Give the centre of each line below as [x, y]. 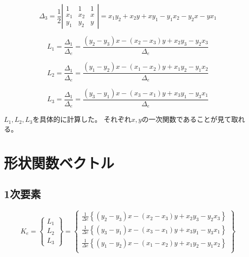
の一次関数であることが [179, 119]
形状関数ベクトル [59, 162]
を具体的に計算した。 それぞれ [82, 119]
